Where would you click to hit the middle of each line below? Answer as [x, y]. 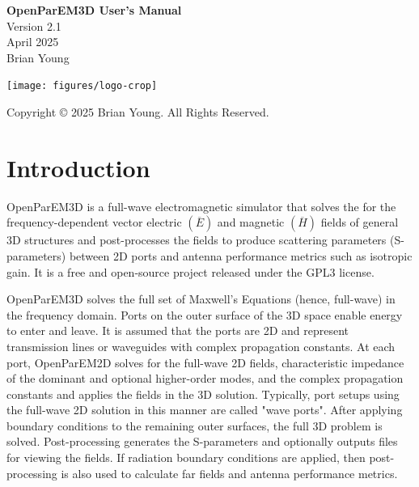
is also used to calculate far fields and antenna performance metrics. [229, 473]
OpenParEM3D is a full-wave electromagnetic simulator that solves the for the [201, 206]
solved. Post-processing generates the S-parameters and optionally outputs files [202, 441]
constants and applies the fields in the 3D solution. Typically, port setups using [203, 394]
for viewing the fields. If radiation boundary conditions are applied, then [186, 457]
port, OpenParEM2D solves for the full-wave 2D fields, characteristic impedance [205, 362]
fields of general [360, 222]
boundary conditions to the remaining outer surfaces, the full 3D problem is [195, 425]
